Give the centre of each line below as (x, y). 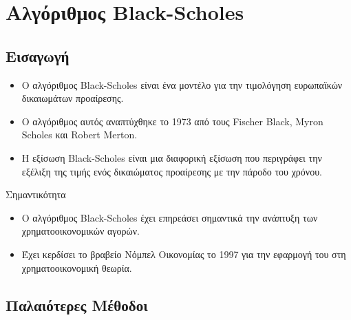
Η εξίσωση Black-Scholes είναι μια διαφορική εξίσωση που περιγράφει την (172, 157)
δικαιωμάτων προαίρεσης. (73, 98)
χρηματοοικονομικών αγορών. (81, 231)
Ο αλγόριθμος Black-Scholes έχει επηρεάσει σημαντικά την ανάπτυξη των (170, 217)
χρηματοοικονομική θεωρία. (77, 267)
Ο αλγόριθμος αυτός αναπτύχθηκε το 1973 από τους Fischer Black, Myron (172, 121)
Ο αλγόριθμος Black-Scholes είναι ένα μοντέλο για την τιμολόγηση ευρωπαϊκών (182, 84)
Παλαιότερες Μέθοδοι (77, 305)
